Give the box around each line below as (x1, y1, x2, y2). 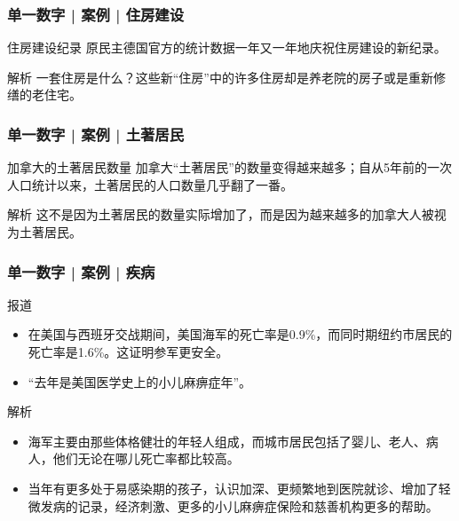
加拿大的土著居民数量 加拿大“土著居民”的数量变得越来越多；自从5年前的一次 (7, 158, 452, 177)
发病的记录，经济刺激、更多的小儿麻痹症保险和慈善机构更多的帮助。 (40, 496, 439, 515)
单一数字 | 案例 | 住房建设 (7, 3, 185, 25)
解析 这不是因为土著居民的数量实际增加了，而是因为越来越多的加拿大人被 (7, 205, 434, 224)
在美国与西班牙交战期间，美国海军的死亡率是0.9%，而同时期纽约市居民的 (28, 325, 453, 343)
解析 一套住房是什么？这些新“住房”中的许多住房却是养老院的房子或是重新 (7, 67, 433, 86)
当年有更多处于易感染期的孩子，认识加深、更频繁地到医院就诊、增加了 (28, 478, 439, 497)
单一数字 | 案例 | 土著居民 (7, 122, 185, 145)
